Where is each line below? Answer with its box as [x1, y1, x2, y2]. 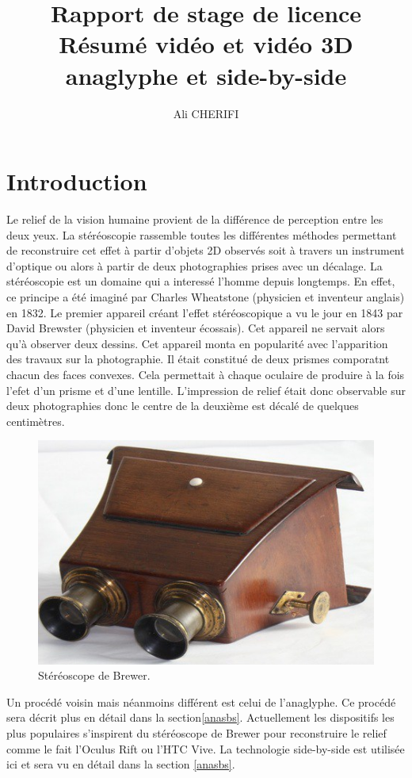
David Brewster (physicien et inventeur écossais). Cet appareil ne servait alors [6, 320, 385, 336]
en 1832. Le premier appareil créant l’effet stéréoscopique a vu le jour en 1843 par [6, 304, 403, 320]
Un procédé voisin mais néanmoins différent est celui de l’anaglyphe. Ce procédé [6, 693, 396, 710]
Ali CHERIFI [173, 105, 239, 121]
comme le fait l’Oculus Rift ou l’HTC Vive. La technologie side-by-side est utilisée [6, 740, 405, 757]
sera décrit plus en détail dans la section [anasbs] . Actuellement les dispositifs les [6, 709, 395, 726]
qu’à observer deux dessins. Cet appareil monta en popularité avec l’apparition [6, 335, 388, 351]
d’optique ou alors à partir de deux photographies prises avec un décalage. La [6, 257, 383, 274]
